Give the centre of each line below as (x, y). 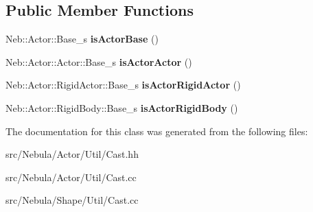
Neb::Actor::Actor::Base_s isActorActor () (99, 61)
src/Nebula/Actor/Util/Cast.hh (72, 154)
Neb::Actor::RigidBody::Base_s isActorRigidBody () (122, 107)
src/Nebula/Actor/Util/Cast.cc (71, 177)
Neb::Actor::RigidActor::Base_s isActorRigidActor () (123, 85)
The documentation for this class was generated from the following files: (157, 131)
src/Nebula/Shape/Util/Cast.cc (72, 200)
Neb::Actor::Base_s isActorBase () (82, 39)
